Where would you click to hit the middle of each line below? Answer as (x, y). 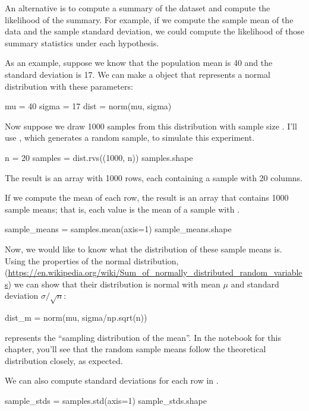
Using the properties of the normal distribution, (92, 260)
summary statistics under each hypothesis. (82, 42)
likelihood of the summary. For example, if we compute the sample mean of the (149, 19)
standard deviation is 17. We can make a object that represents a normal (138, 74)
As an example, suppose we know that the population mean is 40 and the (139, 63)
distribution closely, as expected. (64, 360)
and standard (255, 284)
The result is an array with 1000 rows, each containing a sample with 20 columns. (154, 177)
